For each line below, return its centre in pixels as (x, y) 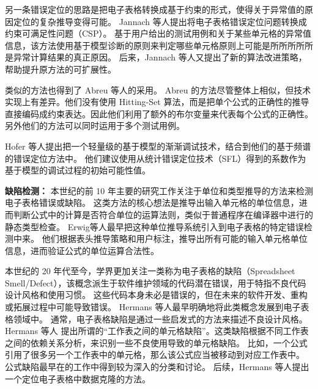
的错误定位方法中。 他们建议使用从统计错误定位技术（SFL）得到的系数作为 (156, 158)
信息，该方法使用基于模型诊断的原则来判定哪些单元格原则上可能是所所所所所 (159, 45)
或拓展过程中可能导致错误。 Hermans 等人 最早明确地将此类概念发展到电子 (153, 307)
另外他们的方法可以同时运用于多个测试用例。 (95, 125)
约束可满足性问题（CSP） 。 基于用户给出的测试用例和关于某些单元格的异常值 (158, 33)
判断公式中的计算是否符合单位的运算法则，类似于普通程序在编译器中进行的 (163, 214)
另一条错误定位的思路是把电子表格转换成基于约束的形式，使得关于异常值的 (155, 9)
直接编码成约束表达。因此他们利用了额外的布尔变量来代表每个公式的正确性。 (159, 113)
